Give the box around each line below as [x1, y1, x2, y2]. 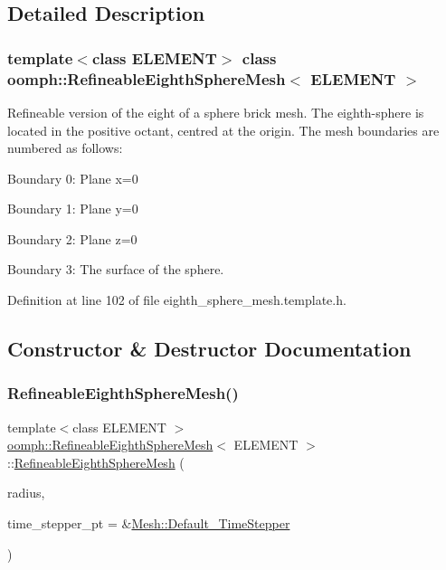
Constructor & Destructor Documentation [7, 335, 412, 363]
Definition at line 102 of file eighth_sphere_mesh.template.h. [7, 290, 346, 309]
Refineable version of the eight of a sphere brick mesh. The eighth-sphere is [7, 102, 424, 121]
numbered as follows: [7, 138, 123, 157]
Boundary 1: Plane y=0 [7, 199, 138, 218]
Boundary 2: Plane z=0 [7, 229, 138, 248]
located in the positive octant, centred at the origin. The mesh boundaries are [7, 120, 440, 139]
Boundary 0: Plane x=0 [7, 168, 138, 187]
